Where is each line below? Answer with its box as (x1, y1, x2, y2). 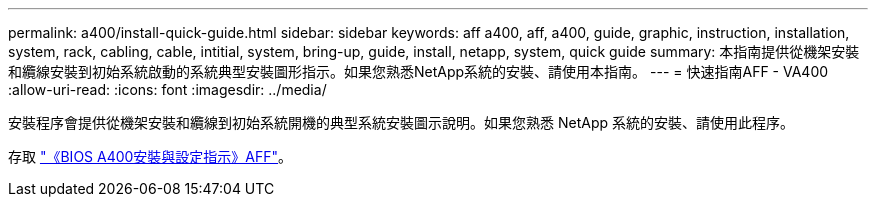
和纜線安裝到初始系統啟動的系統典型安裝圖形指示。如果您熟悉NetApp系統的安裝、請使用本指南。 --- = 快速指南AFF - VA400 (8, 63, 829, 80)
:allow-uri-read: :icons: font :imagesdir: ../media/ (8, 81, 327, 98)
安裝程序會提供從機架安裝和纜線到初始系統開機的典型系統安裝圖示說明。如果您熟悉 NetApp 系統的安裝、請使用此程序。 (8, 114, 794, 131)
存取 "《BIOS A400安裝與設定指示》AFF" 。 (8, 148, 293, 165)
